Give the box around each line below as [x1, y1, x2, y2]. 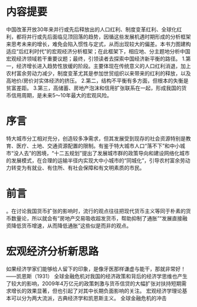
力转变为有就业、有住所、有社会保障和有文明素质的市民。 [6, 164, 145, 171]
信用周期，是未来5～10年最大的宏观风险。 [11, 91, 113, 98]
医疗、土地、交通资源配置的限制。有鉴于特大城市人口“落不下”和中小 [16, 142, 181, 149]
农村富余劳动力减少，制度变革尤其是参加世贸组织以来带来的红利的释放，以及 [6, 70, 191, 77]
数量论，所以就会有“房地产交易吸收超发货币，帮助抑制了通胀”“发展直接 [11, 214, 183, 221]
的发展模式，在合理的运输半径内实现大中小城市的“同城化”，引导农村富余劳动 [6, 156, 191, 164]
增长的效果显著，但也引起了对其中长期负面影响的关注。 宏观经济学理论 [11, 287, 182, 294]
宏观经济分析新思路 [6, 245, 99, 258]
